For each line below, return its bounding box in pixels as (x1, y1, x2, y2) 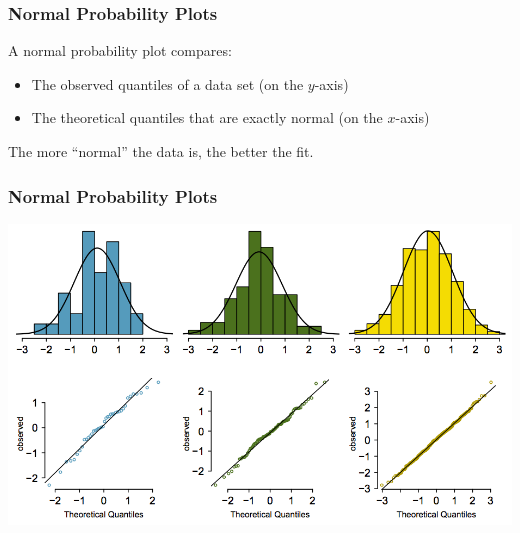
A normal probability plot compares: (8, 40, 232, 61)
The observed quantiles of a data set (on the (31, 73, 304, 94)
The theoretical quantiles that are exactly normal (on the (31, 107, 383, 128)
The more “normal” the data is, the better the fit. (8, 141, 314, 161)
